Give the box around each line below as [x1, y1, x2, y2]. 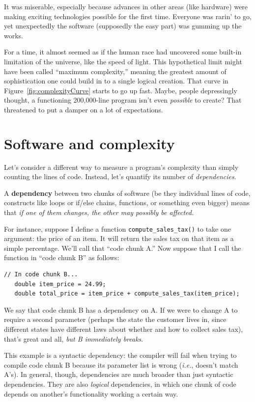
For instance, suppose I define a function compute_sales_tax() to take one [4, 223, 231, 234]
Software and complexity [4, 133, 175, 153]
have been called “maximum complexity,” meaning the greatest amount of [4, 66, 227, 76]
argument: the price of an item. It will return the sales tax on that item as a [4, 233, 234, 243]
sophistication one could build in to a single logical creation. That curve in [4, 76, 228, 86]
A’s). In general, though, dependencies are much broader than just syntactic [4, 369, 233, 379]
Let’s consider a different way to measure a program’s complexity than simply [4, 161, 239, 172]
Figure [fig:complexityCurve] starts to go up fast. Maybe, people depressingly [4, 85, 237, 95]
